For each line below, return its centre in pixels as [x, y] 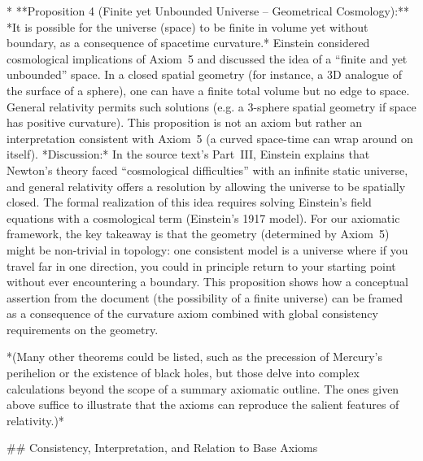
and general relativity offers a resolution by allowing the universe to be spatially [206, 186]
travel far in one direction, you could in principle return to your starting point [201, 265]
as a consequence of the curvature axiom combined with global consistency [192, 313]
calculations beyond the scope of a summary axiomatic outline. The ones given [203, 388]
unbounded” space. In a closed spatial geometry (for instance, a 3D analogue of [204, 74]
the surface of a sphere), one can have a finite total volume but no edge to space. [208, 90]
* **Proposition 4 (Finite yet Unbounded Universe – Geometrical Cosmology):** [208, 11]
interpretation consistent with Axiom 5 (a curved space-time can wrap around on [210, 138]
